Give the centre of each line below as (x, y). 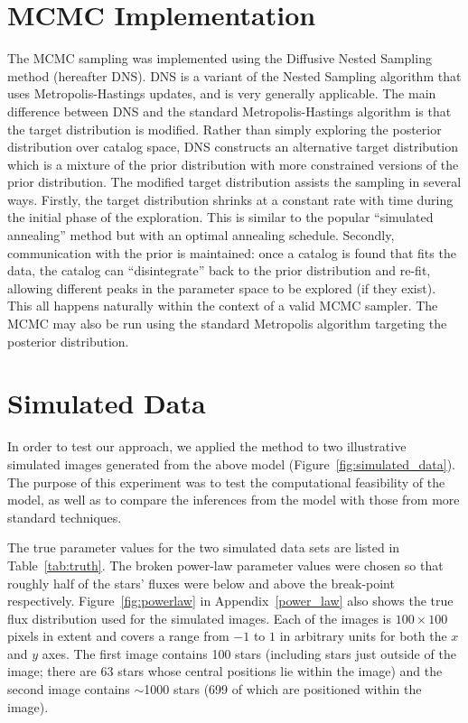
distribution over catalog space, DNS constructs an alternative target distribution (233, 147)
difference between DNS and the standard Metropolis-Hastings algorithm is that (229, 111)
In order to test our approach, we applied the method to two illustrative (207, 446)
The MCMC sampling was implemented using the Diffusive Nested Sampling (220, 58)
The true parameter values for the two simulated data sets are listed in (204, 547)
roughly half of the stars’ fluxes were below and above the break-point (201, 583)
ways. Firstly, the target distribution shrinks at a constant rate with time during (230, 199)
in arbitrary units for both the (363, 636)
